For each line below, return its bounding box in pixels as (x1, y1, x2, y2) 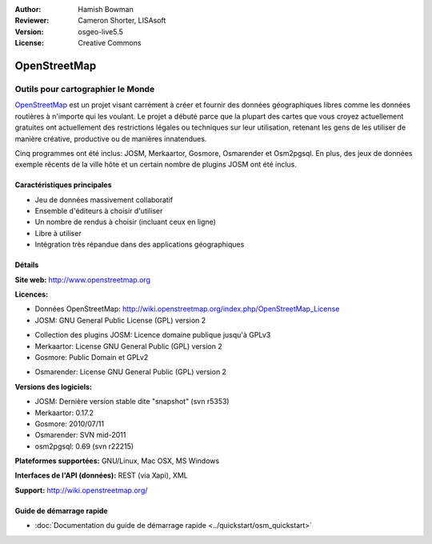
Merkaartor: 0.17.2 (34, 408, 94, 418)
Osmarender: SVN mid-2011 (34, 430, 126, 440)
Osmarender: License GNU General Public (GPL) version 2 (34, 367, 227, 377)
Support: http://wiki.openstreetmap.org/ (14, 485, 148, 495)
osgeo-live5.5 (78, 26, 123, 36)
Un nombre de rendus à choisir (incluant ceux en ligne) (34, 217, 216, 227)
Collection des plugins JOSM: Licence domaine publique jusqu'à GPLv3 (34, 330, 271, 340)
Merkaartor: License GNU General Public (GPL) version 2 (34, 341, 223, 351)
